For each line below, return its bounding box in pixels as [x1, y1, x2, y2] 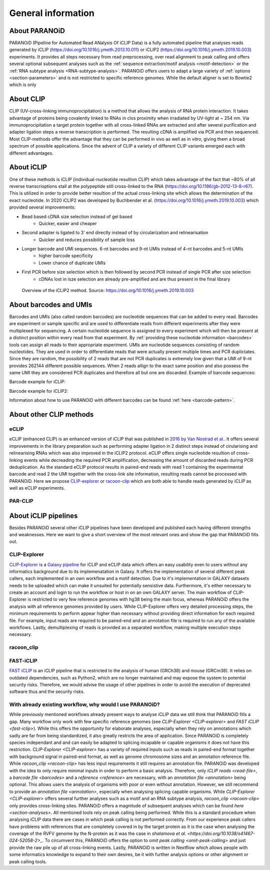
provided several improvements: [9, 204, 76, 210]
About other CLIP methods [9, 410, 94, 419]
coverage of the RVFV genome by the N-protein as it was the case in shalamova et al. [9, 830, 186, 836]
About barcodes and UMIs [9, 300, 92, 309]
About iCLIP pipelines [9, 511, 78, 520]
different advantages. [9, 150, 53, 156]
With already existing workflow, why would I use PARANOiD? [9, 701, 160, 708]
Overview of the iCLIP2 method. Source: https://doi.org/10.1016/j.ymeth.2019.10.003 [21, 288, 194, 294]
